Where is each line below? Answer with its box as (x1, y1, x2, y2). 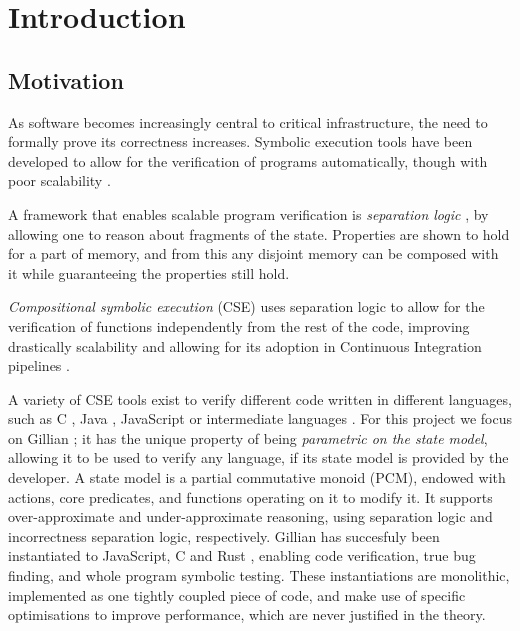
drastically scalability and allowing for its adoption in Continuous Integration (8, 335, 482, 356)
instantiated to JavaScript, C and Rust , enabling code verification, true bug (8, 545, 476, 566)
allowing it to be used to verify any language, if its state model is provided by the (8, 447, 509, 468)
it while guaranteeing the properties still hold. (8, 262, 290, 283)
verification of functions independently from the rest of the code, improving (8, 315, 470, 336)
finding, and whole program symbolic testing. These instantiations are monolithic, (8, 565, 510, 586)
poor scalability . (8, 170, 111, 191)
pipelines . (8, 355, 70, 376)
